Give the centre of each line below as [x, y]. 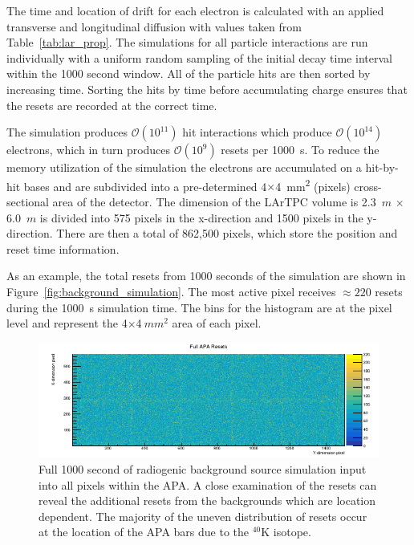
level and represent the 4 [67, 323]
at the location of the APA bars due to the [144, 532]
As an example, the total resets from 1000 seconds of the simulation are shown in [206, 276]
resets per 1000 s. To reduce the [300, 150]
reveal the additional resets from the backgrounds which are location [207, 500]
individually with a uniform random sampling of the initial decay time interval [199, 57]
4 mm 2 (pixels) [313, 185]
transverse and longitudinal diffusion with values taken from [154, 26]
